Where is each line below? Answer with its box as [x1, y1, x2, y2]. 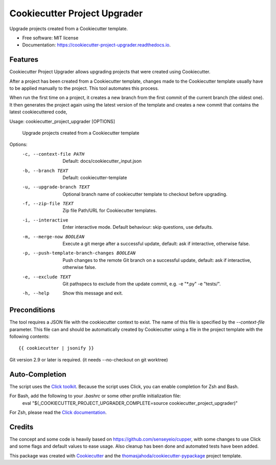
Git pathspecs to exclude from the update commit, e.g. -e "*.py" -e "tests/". [62, 281, 221, 287]
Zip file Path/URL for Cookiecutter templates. [62, 207, 157, 214]
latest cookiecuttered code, [9, 109, 67, 115]
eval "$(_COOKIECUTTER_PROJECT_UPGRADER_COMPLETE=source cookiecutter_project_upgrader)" [22, 400, 238, 406]
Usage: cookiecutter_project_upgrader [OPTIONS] [9, 118, 115, 125]
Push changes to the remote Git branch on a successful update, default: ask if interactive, [62, 257, 251, 263]
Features [9, 55, 38, 64]
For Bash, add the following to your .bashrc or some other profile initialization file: [9, 393, 181, 399]
